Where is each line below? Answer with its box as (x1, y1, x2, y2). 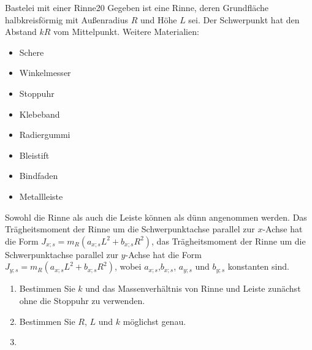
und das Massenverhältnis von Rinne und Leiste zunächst (85, 282, 301, 295)
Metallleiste (19, 189, 63, 202)
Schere (19, 45, 44, 58)
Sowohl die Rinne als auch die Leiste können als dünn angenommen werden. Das (5, 210, 307, 223)
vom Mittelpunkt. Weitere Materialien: (53, 25, 199, 38)
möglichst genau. (123, 314, 186, 327)
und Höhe (140, 13, 177, 26)
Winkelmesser (19, 66, 71, 79)
